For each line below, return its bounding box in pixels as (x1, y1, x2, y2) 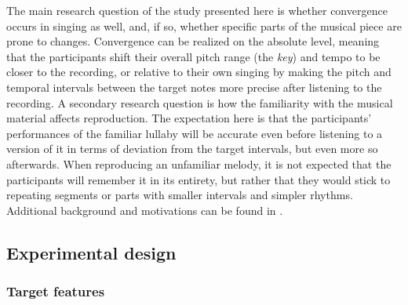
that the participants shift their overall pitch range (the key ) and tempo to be (6, 48, 381, 64)
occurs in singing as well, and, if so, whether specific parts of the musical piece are (6, 17, 402, 34)
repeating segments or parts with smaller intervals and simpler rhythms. (6, 187, 353, 203)
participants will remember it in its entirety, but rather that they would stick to (6, 171, 391, 187)
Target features (6, 281, 105, 301)
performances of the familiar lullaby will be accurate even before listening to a (6, 125, 383, 141)
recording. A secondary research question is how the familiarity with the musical (6, 94, 393, 111)
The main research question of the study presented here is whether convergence (6, 2, 388, 18)
